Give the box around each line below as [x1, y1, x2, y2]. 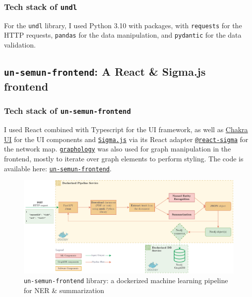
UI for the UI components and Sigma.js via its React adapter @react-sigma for [4, 134, 249, 144]
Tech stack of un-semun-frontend [4, 104, 131, 117]
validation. [4, 40, 36, 50]
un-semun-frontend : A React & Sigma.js [4, 64, 206, 79]
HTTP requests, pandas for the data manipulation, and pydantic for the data [4, 30, 242, 40]
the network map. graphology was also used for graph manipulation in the [4, 144, 231, 154]
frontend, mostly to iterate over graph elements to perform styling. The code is [4, 153, 244, 164]
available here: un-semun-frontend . [4, 163, 112, 173]
